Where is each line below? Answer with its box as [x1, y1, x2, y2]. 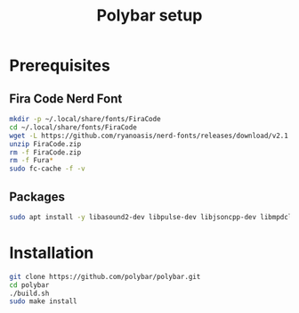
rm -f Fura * [9, 156, 53, 165]
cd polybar [9, 280, 50, 290]
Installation [9, 243, 94, 263]
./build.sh [9, 289, 50, 298]
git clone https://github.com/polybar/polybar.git [9, 272, 201, 281]
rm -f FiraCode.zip [9, 148, 82, 157]
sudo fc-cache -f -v [9, 164, 86, 174]
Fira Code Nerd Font [9, 91, 123, 106]
